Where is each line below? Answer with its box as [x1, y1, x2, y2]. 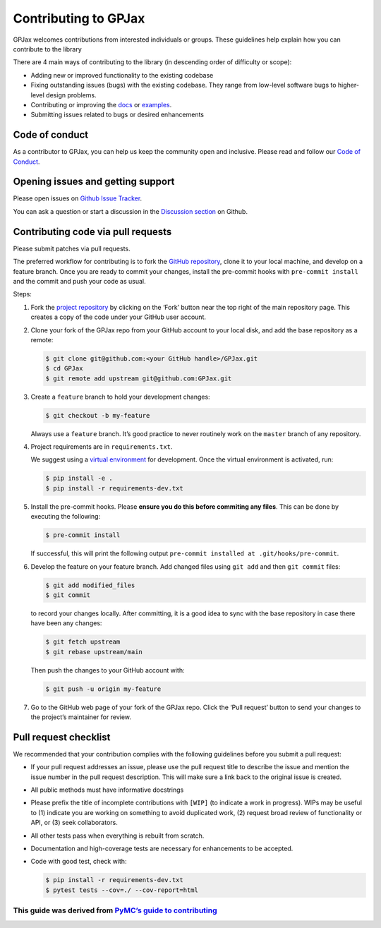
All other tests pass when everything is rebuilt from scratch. [30, 831, 205, 840]
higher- [337, 81, 360, 90]
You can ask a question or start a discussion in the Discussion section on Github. [13, 207, 248, 215]
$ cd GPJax [45, 364, 83, 373]
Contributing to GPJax [13, 11, 145, 26]
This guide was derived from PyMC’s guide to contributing [13, 905, 218, 915]
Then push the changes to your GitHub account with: [30, 665, 185, 674]
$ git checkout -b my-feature [45, 411, 150, 419]
